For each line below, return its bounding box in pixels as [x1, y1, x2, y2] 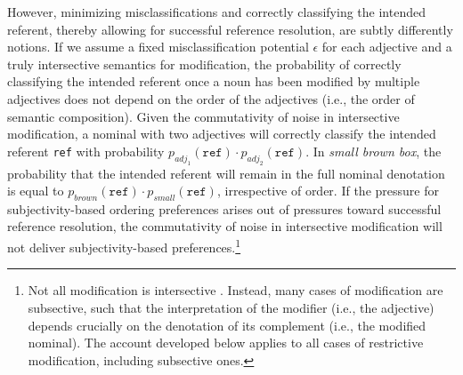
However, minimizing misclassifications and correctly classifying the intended [7, 3, 426, 20]
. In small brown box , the [305, 141, 442, 160]
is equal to [7, 181, 64, 200]
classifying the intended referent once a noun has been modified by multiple [7, 72, 420, 91]
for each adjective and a [321, 37, 452, 56]
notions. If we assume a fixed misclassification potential [7, 37, 309, 56]
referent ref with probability [7, 141, 165, 160]
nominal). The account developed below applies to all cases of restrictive [28, 333, 424, 352]
